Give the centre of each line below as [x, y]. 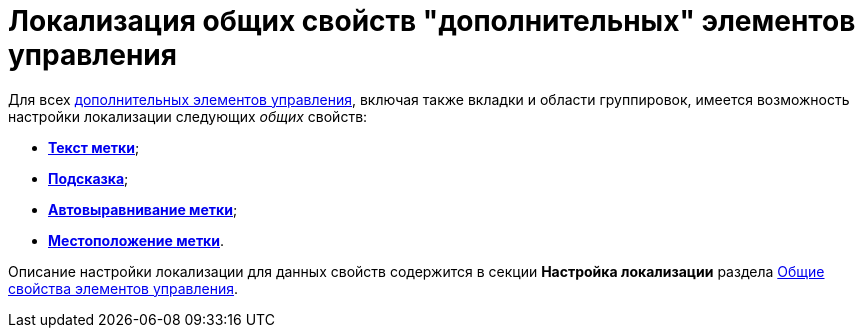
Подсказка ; [88, 178]
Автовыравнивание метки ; [143, 209]
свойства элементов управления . [123, 288]
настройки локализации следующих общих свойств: [188, 116]
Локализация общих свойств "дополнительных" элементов [432, 21]
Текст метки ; [94, 147]
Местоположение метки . [136, 240]
